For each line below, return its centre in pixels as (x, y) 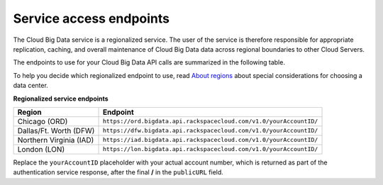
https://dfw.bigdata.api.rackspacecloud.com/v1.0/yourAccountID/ (210, 131)
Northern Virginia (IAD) (56, 140)
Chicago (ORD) (43, 121)
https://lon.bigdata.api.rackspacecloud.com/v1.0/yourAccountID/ (210, 149)
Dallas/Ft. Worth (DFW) (56, 130)
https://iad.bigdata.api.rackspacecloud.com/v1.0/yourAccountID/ (210, 140)
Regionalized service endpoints (61, 99)
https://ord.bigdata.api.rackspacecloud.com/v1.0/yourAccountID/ (210, 122)
